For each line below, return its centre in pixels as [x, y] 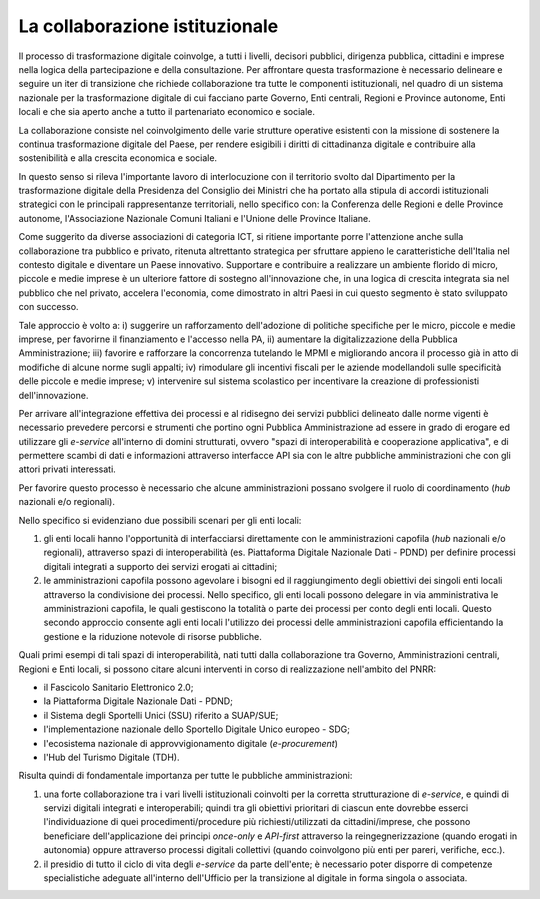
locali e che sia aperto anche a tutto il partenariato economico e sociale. [166, 112]
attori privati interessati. [67, 469]
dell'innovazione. [53, 395]
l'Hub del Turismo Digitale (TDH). [111, 757]
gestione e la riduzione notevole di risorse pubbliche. [152, 636]
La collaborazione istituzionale [148, 26]
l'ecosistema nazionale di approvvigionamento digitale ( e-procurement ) [191, 743]
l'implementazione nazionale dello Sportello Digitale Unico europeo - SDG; [196, 729]
